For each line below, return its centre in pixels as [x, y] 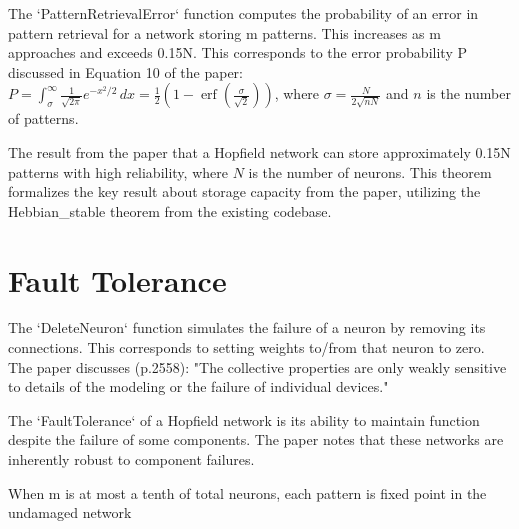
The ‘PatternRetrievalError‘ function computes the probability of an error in [243, 13]
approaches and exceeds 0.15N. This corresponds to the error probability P [237, 52]
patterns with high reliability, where [118, 171]
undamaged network [70, 512]
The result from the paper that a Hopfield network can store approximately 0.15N [259, 151]
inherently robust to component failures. [131, 459]
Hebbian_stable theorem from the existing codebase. [170, 210]
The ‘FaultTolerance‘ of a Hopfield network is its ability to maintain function [244, 419]
